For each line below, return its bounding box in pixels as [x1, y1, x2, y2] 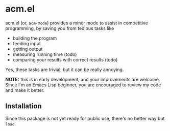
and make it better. [5, 87, 45, 93]
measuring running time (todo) [12, 51, 77, 57]
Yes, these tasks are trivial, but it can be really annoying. [5, 67, 124, 73]
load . [5, 120, 16, 127]
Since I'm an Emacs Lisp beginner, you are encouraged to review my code [5, 82, 161, 88]
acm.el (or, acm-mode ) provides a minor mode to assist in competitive [5, 20, 148, 26]
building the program [12, 35, 57, 41]
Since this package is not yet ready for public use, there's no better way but [5, 115, 165, 121]
